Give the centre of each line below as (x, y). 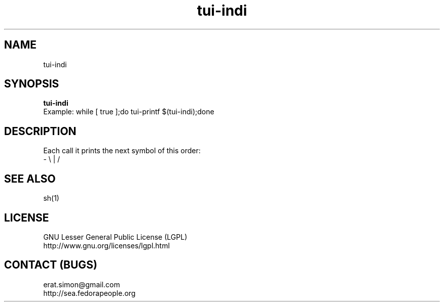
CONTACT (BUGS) (51, 265)
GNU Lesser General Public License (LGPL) (115, 237)
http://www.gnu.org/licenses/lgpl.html (106, 245)
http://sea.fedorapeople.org (89, 293)
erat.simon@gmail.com (82, 284)
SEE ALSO (30, 179)
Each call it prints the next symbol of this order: (122, 151)
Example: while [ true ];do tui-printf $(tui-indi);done (129, 112)
